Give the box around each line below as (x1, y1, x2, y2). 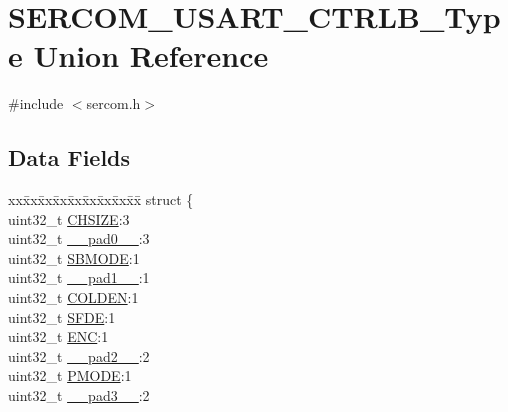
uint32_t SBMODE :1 (8, 247, 140, 268)
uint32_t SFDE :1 (8, 306, 116, 327)
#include (8, 93, 64, 114)
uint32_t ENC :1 (8, 326, 109, 347)
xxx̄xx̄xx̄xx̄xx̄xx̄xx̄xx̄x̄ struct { (8, 189, 194, 210)
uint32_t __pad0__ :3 (8, 228, 150, 249)
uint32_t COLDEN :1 (8, 287, 139, 308)
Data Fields (8, 142, 131, 173)
